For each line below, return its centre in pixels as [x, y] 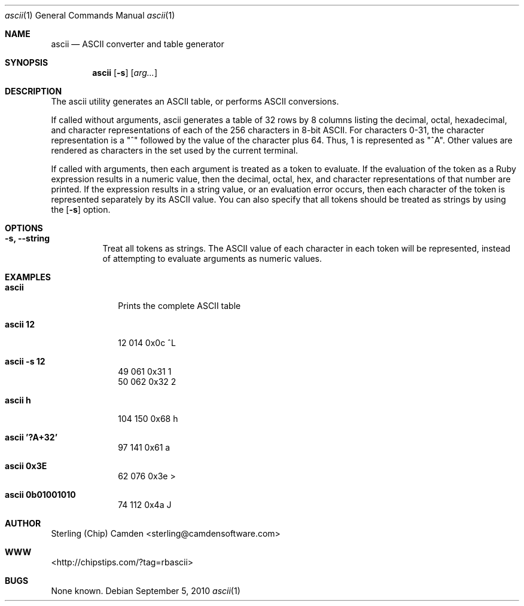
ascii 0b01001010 [40, 495]
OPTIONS [24, 228]
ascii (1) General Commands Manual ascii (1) [90, 15]
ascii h [18, 400]
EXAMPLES [28, 277]
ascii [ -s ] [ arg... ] [125, 73]
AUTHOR [23, 523]
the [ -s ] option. [81, 209]
